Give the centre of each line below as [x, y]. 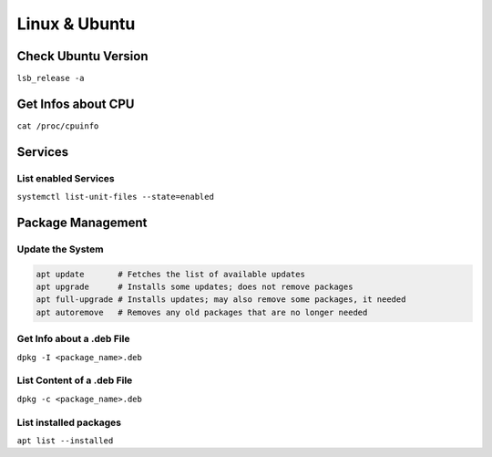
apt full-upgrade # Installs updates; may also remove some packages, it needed [221, 300]
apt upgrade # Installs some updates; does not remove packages [195, 287]
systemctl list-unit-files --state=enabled [115, 197]
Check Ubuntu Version [82, 56]
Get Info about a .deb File [73, 339]
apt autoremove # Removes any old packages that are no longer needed [202, 312]
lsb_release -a [51, 78]
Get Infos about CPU [76, 104]
